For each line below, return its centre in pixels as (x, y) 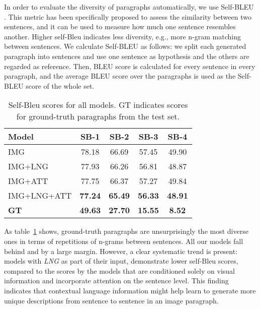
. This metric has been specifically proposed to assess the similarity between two (128, 16)
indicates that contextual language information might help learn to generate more (130, 290)
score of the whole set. (60, 85)
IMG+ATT (28, 181)
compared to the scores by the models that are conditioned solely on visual (119, 270)
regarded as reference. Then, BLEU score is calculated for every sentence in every (130, 66)
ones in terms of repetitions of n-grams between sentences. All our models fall (124, 241)
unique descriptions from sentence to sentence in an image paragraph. (111, 300)
